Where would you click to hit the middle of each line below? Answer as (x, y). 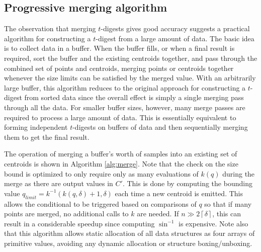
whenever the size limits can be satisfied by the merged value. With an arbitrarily (130, 78)
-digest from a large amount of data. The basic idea (175, 38)
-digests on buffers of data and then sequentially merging (160, 127)
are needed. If (158, 214)
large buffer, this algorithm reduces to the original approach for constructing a (125, 87)
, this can (227, 214)
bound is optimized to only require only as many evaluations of (101, 173)
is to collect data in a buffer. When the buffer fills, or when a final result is (119, 48)
